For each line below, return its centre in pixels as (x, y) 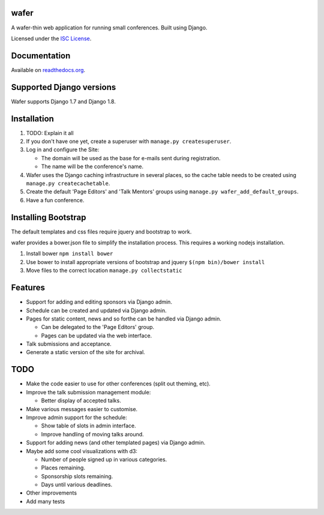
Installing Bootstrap (49, 217)
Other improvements (52, 493)
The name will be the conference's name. (92, 167)
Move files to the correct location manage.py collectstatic (104, 271)
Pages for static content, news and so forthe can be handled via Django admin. (124, 319)
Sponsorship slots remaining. (77, 476)
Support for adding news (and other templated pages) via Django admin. (116, 443)
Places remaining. (63, 468)
